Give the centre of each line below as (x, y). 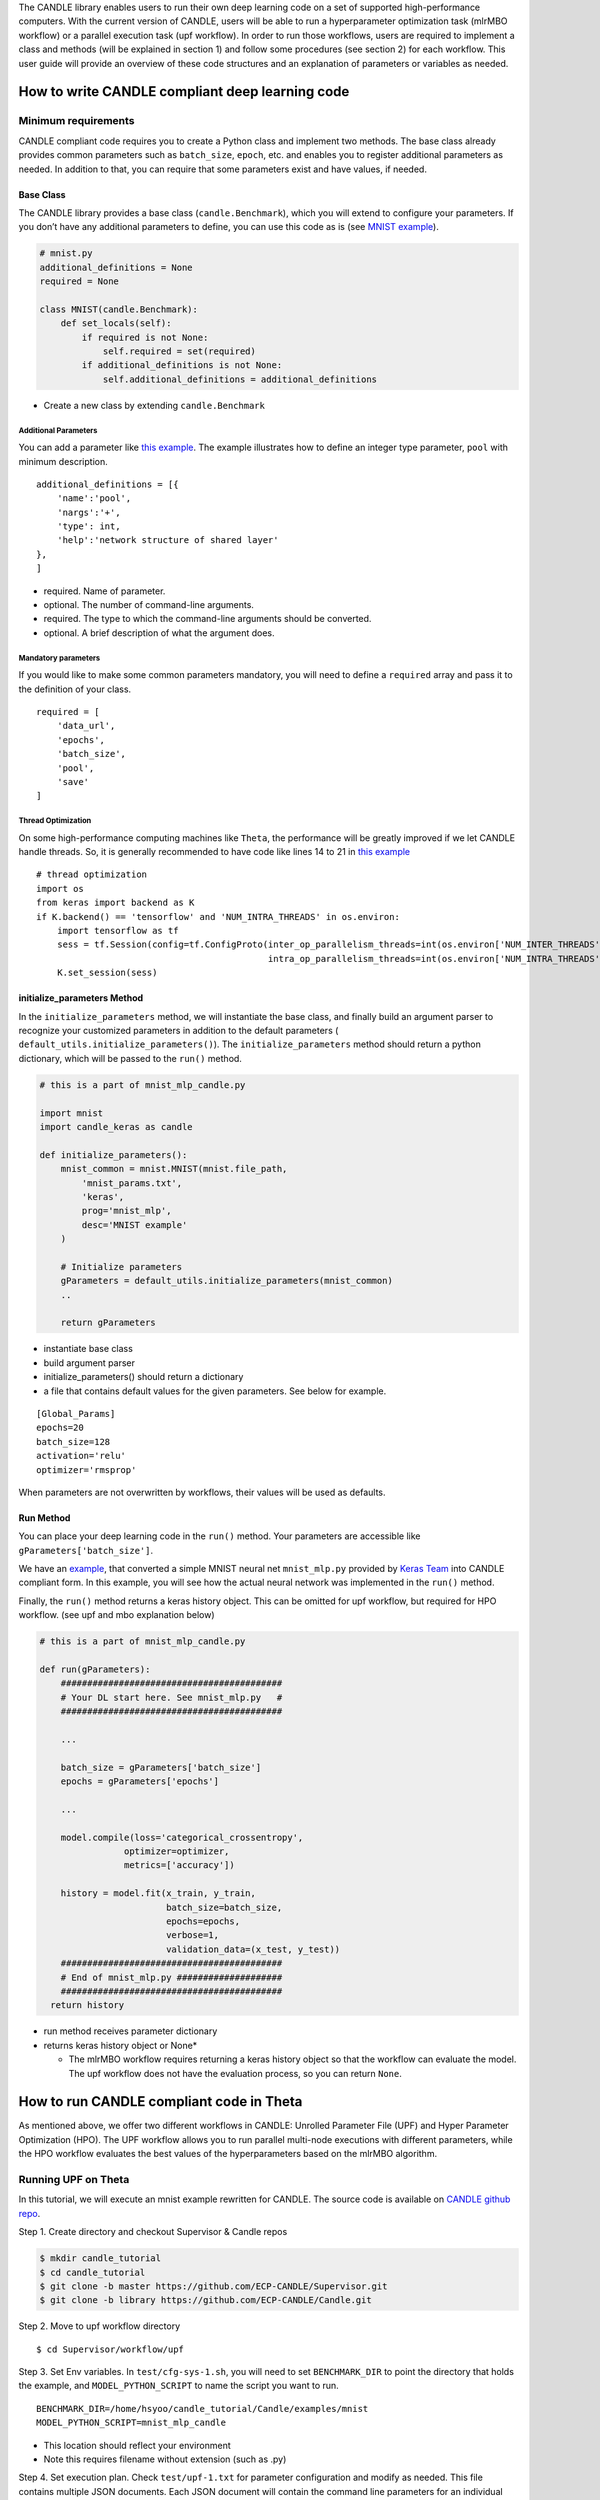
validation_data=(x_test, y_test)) (253, 1949)
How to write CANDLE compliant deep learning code (184, 91)
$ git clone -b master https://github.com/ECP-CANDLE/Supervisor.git (213, 2286)
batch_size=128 (73, 1441)
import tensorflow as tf (117, 931)
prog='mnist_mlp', (126, 1211)
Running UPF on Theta (74, 2179)
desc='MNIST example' (134, 1224)
